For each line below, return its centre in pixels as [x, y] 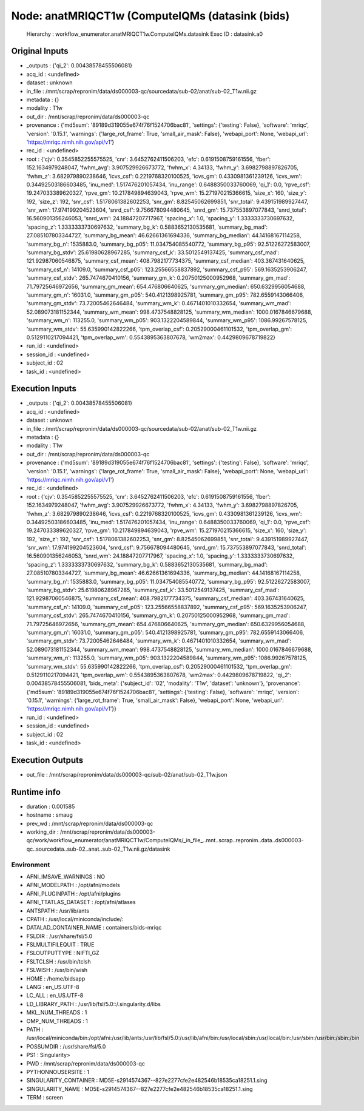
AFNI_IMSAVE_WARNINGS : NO [66, 876]
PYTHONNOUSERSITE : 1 [58, 1072]
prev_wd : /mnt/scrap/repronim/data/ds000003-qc [90, 823]
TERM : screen [45, 1098]
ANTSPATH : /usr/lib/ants [58, 911]
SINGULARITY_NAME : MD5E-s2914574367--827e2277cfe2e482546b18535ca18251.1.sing [140, 1089]
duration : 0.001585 [51, 806]
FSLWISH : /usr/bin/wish [57, 970]
